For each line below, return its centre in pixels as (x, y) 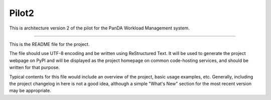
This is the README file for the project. (49, 44)
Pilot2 (22, 13)
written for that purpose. (35, 67)
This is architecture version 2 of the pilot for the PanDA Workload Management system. (100, 28)
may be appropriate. (30, 90)
